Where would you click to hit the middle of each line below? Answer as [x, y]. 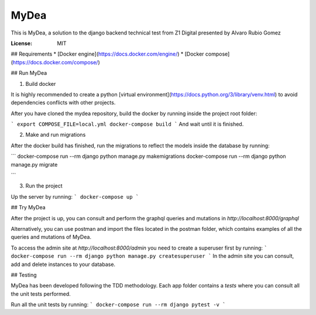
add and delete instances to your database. [63, 264]
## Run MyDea [29, 73]
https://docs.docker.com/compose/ [55, 62]
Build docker [41, 84]
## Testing [24, 275]
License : [21, 43]
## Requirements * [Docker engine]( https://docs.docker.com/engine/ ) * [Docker [107, 54]
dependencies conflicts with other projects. [63, 103]
